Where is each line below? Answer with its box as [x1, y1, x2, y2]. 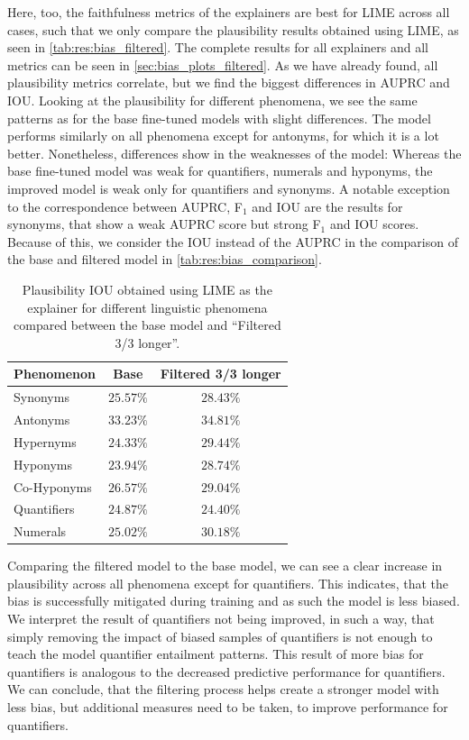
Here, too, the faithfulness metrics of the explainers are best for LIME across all [7, 3, 450, 21]
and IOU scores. [329, 215, 419, 233]
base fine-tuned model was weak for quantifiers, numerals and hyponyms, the [7, 161, 433, 180]
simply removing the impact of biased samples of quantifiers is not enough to [7, 626, 433, 645]
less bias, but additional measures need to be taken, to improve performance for [7, 698, 448, 717]
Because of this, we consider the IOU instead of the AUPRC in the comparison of [7, 232, 458, 251]
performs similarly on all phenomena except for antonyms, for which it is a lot [7, 126, 439, 145]
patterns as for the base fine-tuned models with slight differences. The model [7, 108, 431, 127]
